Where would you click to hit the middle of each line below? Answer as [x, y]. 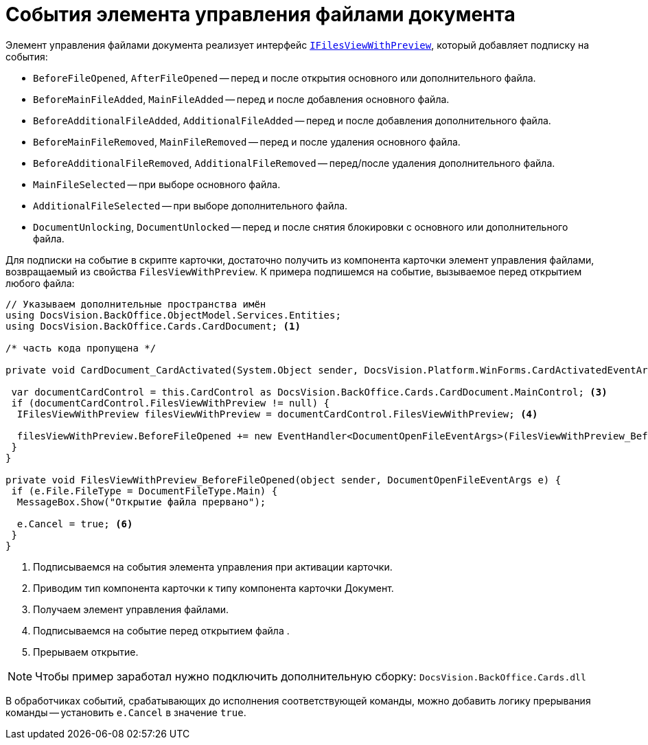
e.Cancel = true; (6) [75, 524]
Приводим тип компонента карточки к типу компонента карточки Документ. [213, 588]
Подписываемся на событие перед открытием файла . [161, 630]
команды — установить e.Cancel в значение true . [126, 712]
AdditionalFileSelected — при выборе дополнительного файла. [190, 205]
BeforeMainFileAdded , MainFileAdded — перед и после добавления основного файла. [241, 99]
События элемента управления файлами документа [261, 14]
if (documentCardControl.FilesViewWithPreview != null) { [171, 403]
